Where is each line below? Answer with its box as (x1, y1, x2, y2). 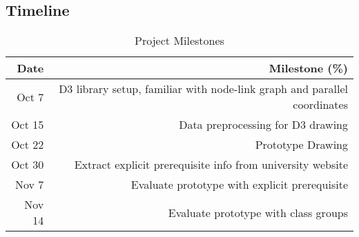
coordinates (293, 96, 348, 113)
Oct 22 (11, 136, 44, 153)
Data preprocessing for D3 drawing (179, 116, 348, 133)
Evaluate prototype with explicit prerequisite (130, 176, 348, 193)
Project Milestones (135, 32, 224, 49)
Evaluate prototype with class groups (168, 204, 348, 220)
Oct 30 (11, 156, 44, 173)
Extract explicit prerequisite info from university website (74, 156, 348, 173)
